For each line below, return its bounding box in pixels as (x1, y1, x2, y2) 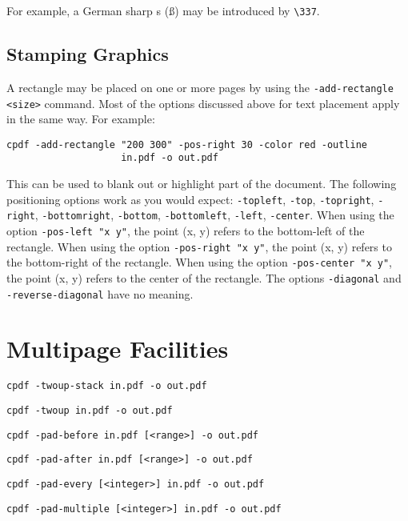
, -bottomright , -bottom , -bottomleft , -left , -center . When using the (34, 206, 394, 223)
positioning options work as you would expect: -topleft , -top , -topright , (6, 190, 374, 207)
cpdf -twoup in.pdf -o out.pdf (6, 405, 173, 417)
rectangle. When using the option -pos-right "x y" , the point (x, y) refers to (6, 238, 392, 254)
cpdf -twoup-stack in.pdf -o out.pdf (6, 380, 207, 392)
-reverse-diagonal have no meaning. (6, 285, 194, 302)
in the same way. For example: (6, 110, 155, 127)
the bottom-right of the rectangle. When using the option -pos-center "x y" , (6, 254, 393, 271)
